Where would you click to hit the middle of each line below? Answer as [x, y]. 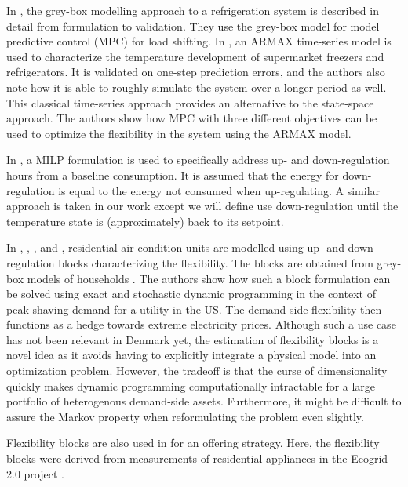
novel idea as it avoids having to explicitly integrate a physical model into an [191, 355]
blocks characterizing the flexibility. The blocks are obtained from [216, 262]
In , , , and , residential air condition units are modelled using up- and [175, 247]
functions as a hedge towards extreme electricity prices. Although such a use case [201, 324]
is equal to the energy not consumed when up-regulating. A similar [219, 190]
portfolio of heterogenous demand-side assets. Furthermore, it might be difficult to [204, 401]
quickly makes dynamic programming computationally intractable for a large [191, 385]
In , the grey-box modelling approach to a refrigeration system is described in [193, 10]
